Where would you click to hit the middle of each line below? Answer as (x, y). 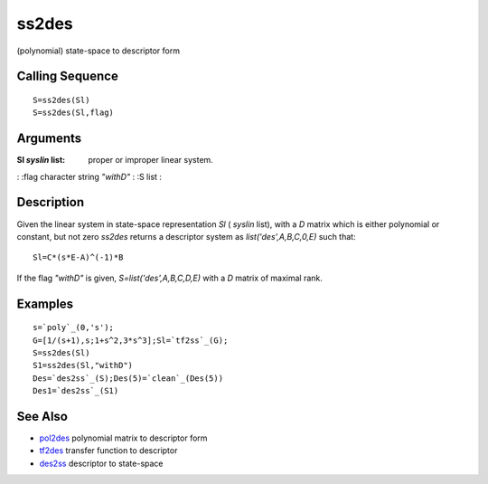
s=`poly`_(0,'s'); (74, 327)
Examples (45, 304)
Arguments (49, 139)
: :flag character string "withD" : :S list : (89, 176)
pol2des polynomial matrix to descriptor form (123, 438)
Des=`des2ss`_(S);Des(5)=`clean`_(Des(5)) (128, 378)
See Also (42, 416)
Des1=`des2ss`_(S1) (76, 391)
